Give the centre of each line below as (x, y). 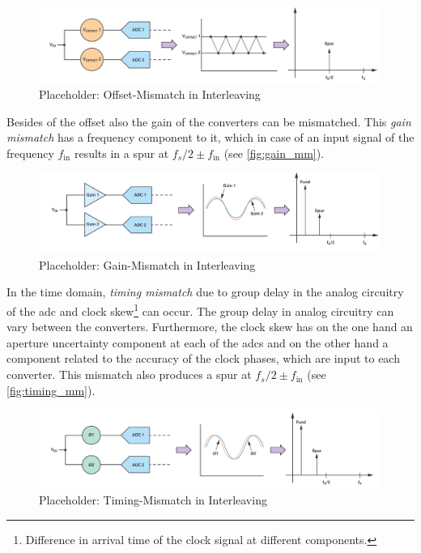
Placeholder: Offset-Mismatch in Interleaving (150, 94)
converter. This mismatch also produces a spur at (129, 374)
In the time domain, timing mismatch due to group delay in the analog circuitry (205, 292)
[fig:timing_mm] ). (51, 390)
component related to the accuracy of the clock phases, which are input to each (203, 358)
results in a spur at (121, 153)
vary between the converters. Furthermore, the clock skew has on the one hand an (210, 327)
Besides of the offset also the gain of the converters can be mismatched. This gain (209, 121)
